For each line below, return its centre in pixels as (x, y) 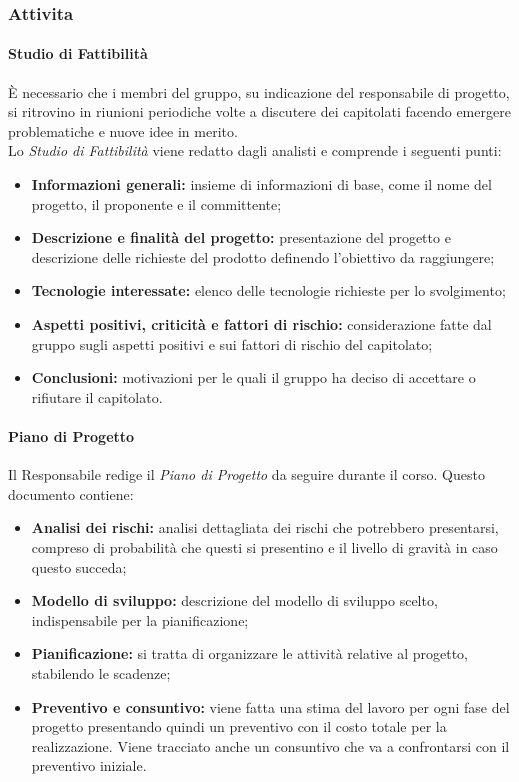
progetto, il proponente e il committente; (156, 203)
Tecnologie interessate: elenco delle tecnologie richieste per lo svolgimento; (268, 290)
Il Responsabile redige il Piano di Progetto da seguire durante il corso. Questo (246, 474)
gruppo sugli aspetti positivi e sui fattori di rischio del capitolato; (232, 343)
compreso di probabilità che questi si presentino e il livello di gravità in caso (264, 546)
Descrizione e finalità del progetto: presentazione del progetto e (241, 237)
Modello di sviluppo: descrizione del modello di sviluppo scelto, (234, 600)
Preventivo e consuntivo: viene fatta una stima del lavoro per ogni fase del (270, 706)
